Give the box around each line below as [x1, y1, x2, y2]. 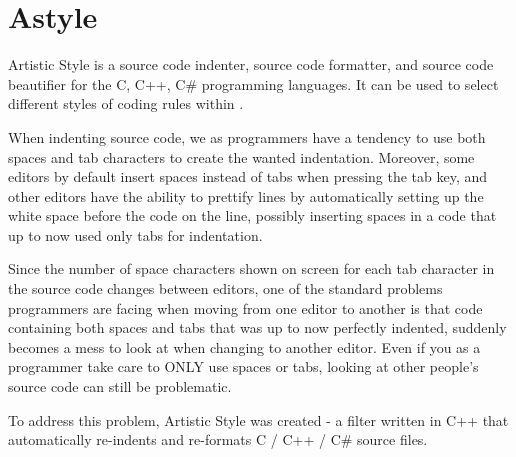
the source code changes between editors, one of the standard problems [8, 278, 443, 299]
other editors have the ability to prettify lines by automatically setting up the [8, 185, 484, 206]
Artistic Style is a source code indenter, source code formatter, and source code [8, 54, 494, 75]
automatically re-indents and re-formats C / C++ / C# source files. [8, 429, 428, 450]
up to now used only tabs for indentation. [8, 224, 263, 245]
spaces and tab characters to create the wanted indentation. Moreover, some [8, 146, 475, 167]
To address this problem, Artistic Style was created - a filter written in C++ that [8, 409, 509, 430]
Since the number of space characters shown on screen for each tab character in [8, 258, 495, 279]
